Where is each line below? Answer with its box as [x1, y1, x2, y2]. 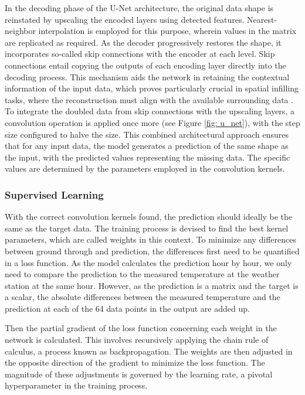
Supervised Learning [5, 187, 104, 202]
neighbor [5, 25, 36, 37]
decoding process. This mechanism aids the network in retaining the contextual [5, 70, 290, 83]
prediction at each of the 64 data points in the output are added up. [5, 302, 250, 314]
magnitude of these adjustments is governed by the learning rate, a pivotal [5, 367, 273, 380]
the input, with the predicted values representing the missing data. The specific [5, 151, 290, 163]
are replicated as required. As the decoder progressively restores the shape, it [5, 36, 282, 48]
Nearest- [247, 13, 277, 25]
